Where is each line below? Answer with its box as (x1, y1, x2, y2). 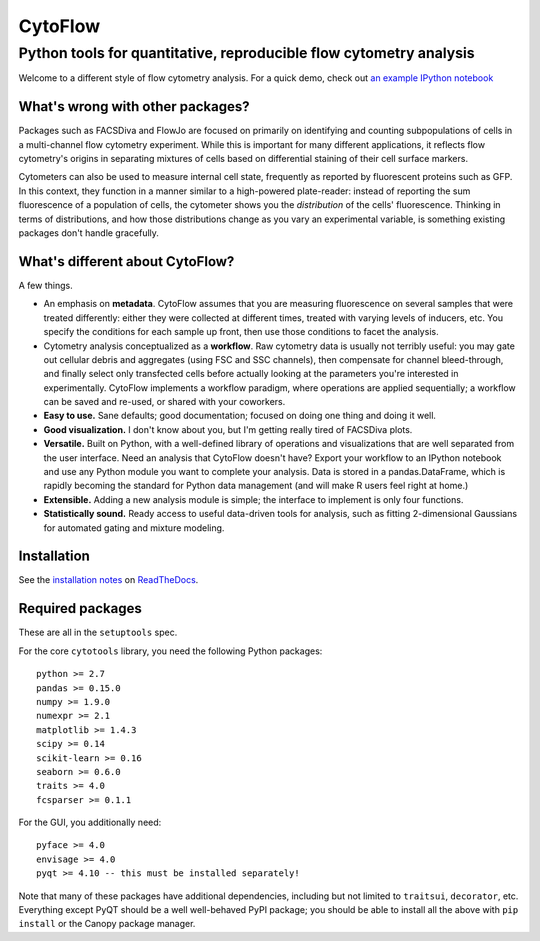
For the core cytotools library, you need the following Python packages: (18, 645, 323, 657)
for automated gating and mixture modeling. (43, 521, 225, 534)
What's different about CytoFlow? (18, 253, 235, 270)
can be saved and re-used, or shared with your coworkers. (43, 396, 286, 408)
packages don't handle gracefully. (18, 227, 160, 239)
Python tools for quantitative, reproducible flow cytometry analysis (18, 44, 475, 62)
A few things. (18, 279, 74, 291)
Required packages (18, 600, 142, 617)
